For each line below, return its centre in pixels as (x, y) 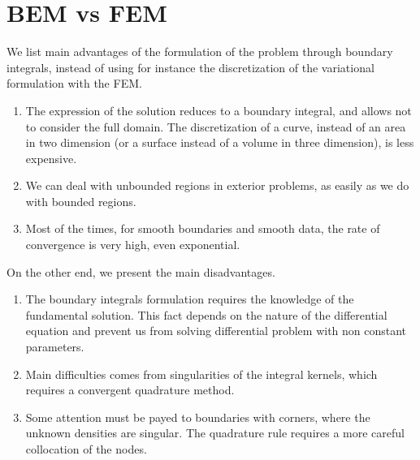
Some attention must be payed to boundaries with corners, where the (198, 417)
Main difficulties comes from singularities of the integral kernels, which (201, 374)
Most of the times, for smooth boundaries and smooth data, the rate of (203, 228)
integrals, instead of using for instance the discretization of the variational (191, 67)
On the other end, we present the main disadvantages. (141, 271)
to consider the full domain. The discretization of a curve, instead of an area (216, 126)
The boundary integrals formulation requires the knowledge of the (190, 299)
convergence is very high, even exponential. (133, 245)
